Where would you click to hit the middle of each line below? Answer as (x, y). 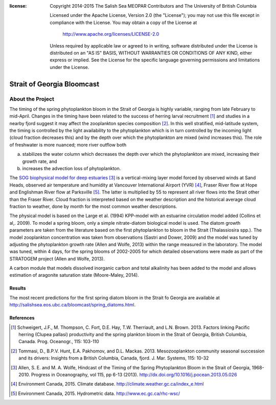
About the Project (32, 99)
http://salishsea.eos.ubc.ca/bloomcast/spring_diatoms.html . (73, 305)
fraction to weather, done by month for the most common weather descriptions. (93, 206)
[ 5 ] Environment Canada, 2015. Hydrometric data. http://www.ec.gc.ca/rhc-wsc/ (96, 393)
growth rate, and (40, 161)
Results (18, 288)
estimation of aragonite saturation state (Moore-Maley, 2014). (74, 275)
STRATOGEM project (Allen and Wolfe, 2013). (57, 258)
